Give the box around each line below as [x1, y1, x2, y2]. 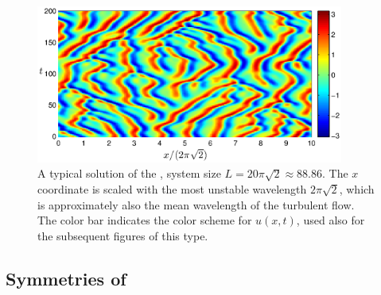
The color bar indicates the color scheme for [37, 212, 252, 228]
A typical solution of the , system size [37, 165, 221, 182]
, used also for [296, 212, 365, 228]
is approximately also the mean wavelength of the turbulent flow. [37, 196, 355, 213]
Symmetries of [6, 266, 126, 290]
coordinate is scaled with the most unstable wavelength [37, 180, 307, 197]
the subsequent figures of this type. [37, 227, 208, 243]
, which [339, 180, 375, 197]
